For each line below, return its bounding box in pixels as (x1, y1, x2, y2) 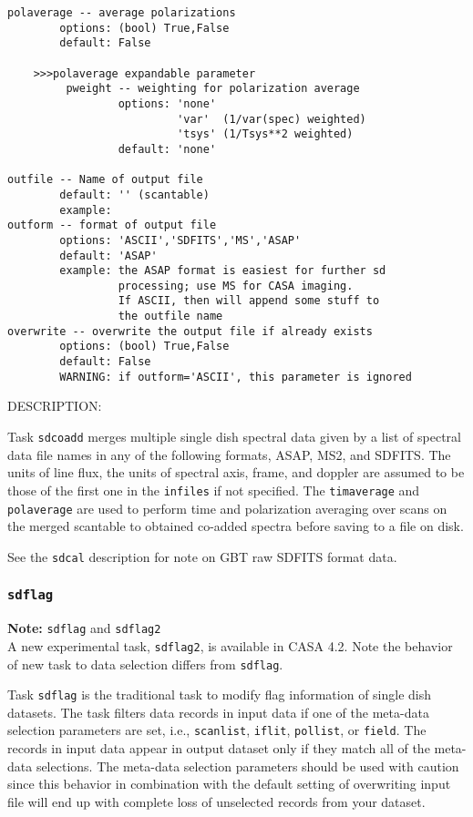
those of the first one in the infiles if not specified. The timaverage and (7, 480, 420, 499)
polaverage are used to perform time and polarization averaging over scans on (7, 498, 447, 517)
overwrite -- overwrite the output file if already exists (7, 324, 373, 338)
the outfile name (118, 310, 223, 323)
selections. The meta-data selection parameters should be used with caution (36, 756, 459, 775)
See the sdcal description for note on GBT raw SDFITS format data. (7, 546, 397, 566)
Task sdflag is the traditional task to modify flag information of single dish (7, 685, 432, 704)
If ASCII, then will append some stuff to (118, 294, 380, 308)
